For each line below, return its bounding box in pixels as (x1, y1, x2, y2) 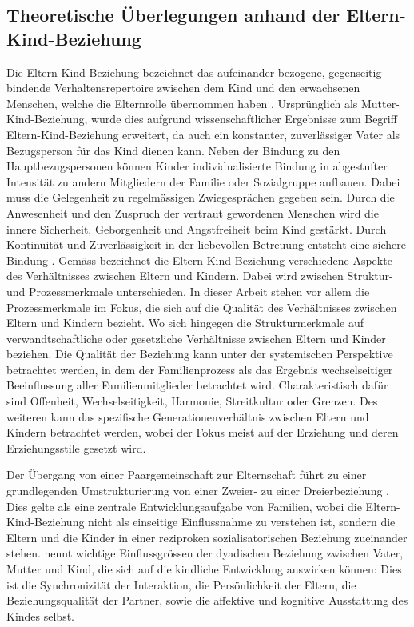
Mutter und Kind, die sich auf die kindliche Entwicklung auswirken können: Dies (6, 561, 402, 577)
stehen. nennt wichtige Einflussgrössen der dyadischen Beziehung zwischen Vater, (6, 545, 404, 561)
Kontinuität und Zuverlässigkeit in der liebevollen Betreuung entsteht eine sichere (6, 236, 406, 253)
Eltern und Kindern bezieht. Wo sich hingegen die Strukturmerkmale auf (6, 314, 364, 331)
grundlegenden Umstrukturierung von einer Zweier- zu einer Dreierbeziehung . (6, 482, 389, 499)
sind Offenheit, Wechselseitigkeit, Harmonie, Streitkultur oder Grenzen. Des (6, 393, 378, 409)
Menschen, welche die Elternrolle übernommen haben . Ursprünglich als (6, 94, 358, 111)
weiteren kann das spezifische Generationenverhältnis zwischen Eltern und (6, 408, 369, 425)
